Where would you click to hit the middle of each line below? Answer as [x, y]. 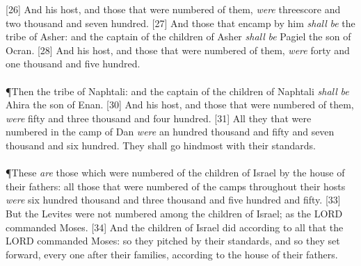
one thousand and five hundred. [73, 64]
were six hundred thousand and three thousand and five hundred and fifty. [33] [173, 200]
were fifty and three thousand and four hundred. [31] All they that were [159, 118]
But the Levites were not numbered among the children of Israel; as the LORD [174, 213]
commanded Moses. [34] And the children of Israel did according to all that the [175, 227]
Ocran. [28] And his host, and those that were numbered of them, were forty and [178, 50]
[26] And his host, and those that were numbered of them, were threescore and [173, 9]
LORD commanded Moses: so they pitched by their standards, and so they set [173, 241]
